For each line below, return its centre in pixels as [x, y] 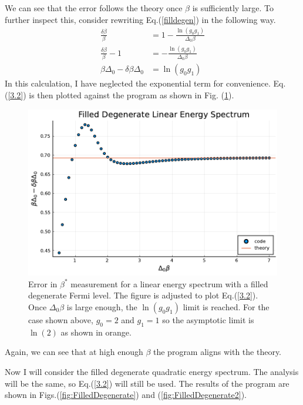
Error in [43, 283]
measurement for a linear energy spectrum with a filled [169, 283]
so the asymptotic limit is [208, 319]
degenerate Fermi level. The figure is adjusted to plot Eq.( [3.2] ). [143, 295]
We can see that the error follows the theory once [94, 8]
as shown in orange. [96, 332]
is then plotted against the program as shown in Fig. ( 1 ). [132, 94]
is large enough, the [102, 306]
